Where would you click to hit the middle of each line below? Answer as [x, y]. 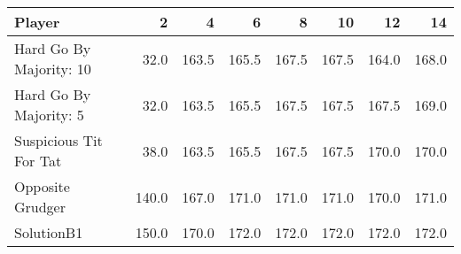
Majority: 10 [53, 69]
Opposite [42, 186]
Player [37, 22]
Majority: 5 [49, 115]
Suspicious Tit [59, 140]
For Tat [38, 161]
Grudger [40, 207]
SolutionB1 [49, 232]
